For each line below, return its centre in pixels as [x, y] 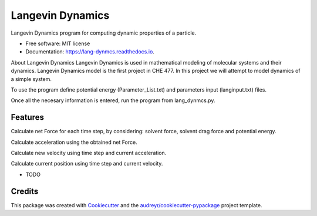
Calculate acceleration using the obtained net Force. [74, 142]
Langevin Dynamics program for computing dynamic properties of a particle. [104, 33]
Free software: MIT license [58, 43]
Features [27, 117]
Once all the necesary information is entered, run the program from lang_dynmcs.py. [113, 100]
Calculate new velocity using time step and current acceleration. [89, 153]
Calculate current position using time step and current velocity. [87, 164]
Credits [25, 191]
